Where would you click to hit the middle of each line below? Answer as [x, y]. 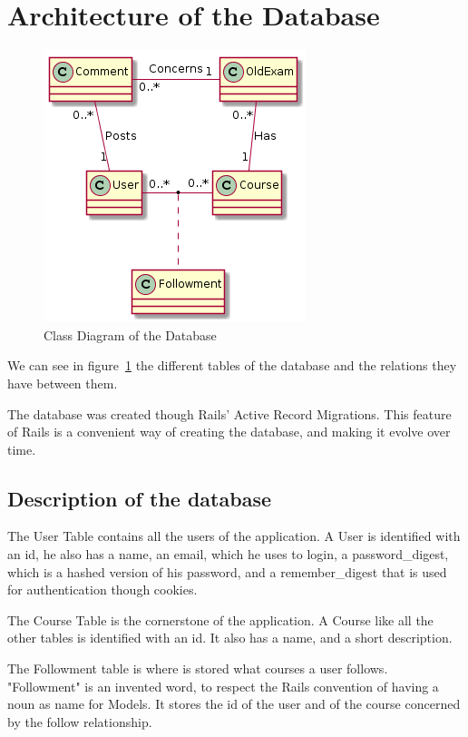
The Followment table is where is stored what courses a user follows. [198, 668]
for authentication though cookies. [102, 590]
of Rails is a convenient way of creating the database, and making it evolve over [229, 432]
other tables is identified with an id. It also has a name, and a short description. [230, 638]
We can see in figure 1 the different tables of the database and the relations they [232, 365]
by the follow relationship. [80, 721]
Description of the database [139, 498]
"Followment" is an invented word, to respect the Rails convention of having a [223, 686]
